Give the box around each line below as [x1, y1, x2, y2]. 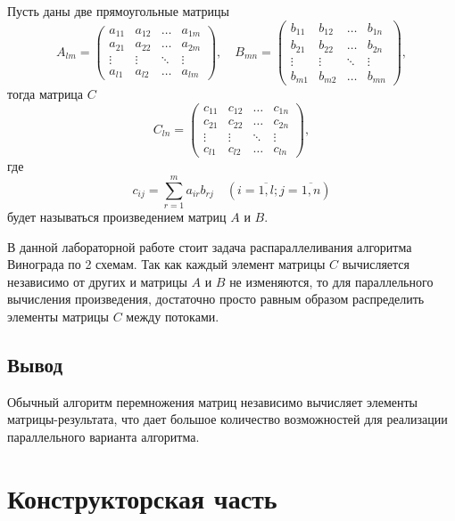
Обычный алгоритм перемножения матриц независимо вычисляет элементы [7, 392, 418, 411]
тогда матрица [7, 85, 84, 103]
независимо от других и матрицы [7, 272, 187, 290]
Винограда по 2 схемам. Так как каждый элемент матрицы [7, 255, 326, 273]
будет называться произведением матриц [7, 208, 227, 226]
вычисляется [342, 255, 409, 273]
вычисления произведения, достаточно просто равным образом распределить [7, 289, 425, 308]
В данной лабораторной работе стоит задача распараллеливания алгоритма [7, 237, 412, 256]
